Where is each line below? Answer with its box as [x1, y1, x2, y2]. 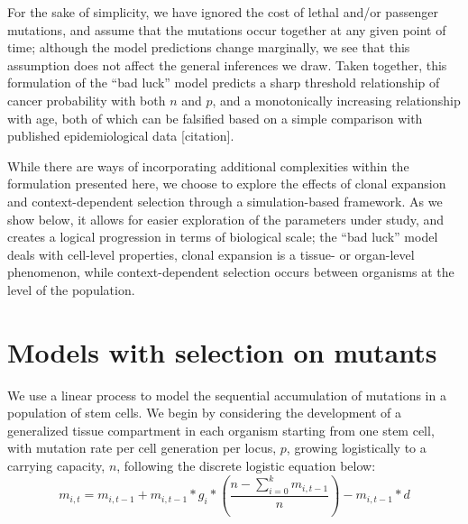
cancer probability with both [7, 90, 166, 109]
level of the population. [7, 280, 135, 299]
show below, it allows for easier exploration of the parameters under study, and [7, 209, 445, 228]
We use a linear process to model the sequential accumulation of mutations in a [7, 385, 446, 404]
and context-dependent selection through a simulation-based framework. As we [7, 191, 443, 210]
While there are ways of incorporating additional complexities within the [7, 156, 409, 175]
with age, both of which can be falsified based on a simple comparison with [7, 108, 423, 127]
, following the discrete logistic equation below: [116, 456, 376, 474]
